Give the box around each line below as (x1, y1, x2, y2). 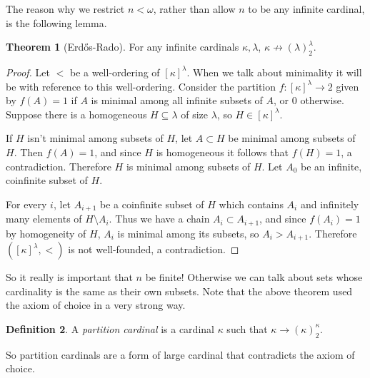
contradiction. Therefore (6, 158, 111, 173)
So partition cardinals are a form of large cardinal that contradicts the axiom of (6, 347, 355, 362)
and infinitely (300, 196, 359, 211)
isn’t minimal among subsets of (27, 131, 164, 145)
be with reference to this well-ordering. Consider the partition (6, 78, 276, 93)
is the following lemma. (6, 15, 107, 30)
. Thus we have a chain (109, 211, 210, 226)
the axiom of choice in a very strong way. (6, 297, 186, 312)
